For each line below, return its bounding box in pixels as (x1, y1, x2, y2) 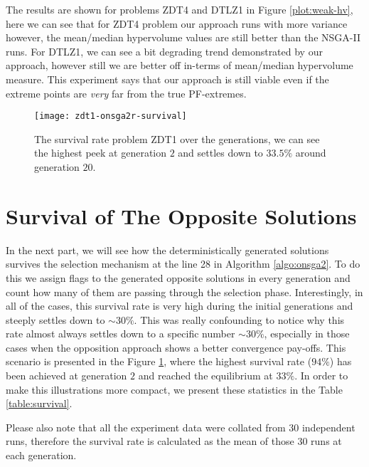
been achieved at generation (6, 368, 127, 383)
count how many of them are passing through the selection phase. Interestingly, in (6, 284, 363, 299)
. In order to (294, 368, 348, 383)
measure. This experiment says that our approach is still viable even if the (6, 71, 329, 86)
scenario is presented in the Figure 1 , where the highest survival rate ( (6, 354, 312, 369)
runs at (311, 434, 342, 448)
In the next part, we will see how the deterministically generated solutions (6, 242, 329, 257)
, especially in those (264, 326, 350, 341)
